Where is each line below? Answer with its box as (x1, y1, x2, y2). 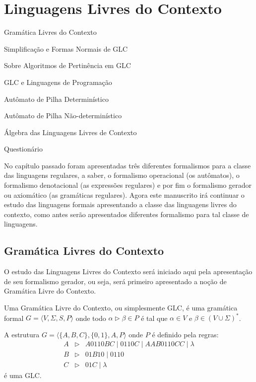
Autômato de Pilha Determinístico (4, 93, 109, 104)
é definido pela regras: (152, 329, 219, 339)
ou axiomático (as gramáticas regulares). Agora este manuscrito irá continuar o (4, 189, 245, 200)
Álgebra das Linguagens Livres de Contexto (4, 127, 137, 137)
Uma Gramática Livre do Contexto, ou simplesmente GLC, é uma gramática (4, 303, 238, 313)
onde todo (75, 312, 106, 323)
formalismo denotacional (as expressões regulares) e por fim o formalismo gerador (4, 180, 252, 190)
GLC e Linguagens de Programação (4, 76, 112, 87)
